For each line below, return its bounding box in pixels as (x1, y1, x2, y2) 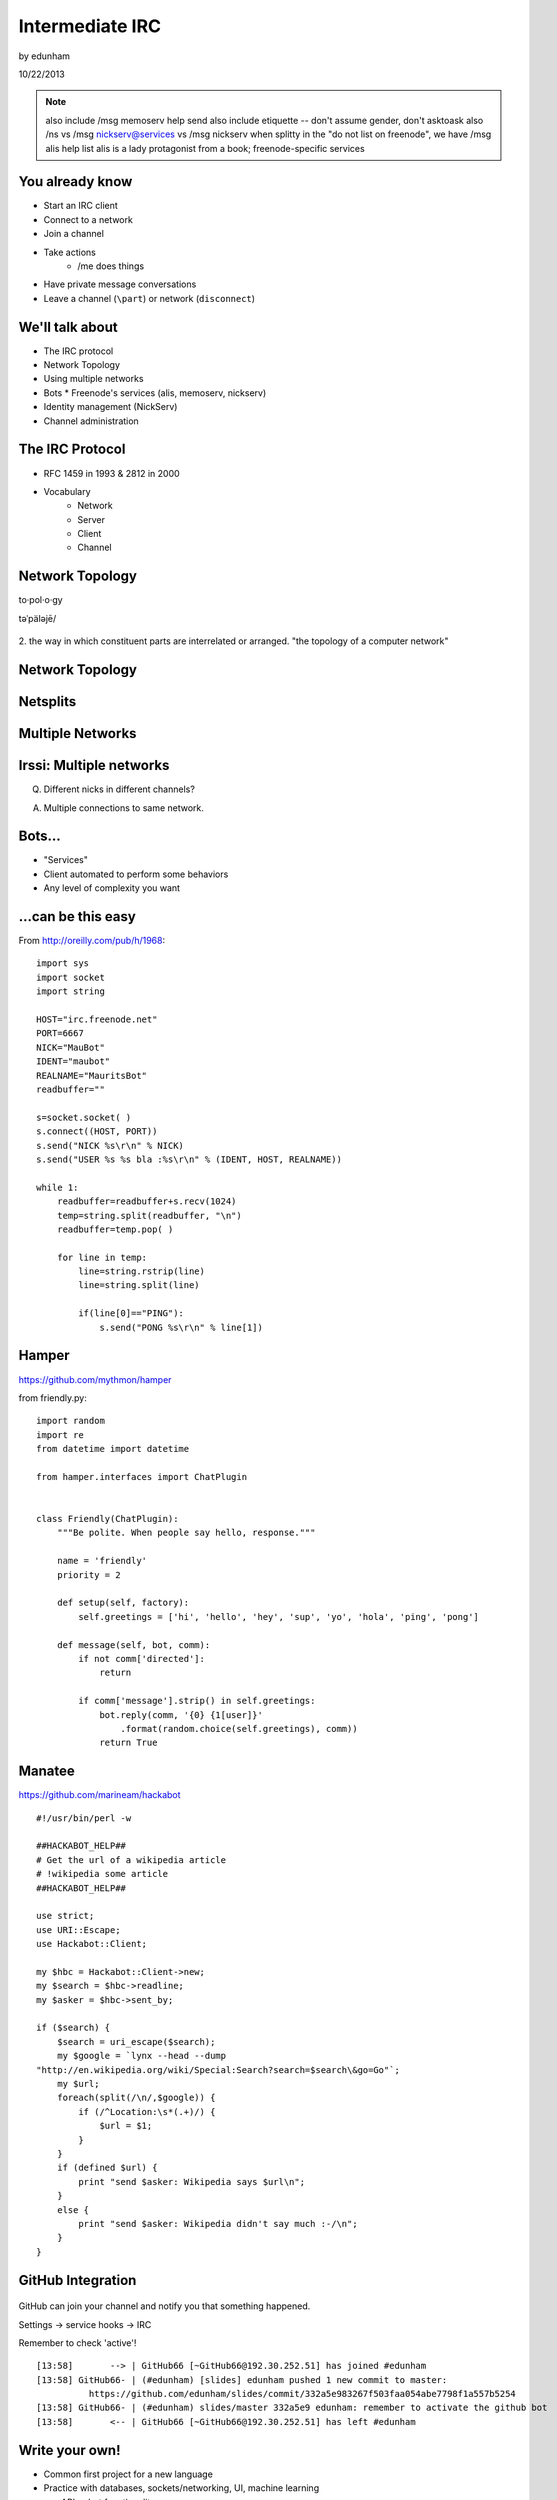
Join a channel (43, 228, 105, 240)
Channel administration (43, 415, 139, 427)
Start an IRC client (43, 200, 119, 212)
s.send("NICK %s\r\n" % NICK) (36, 1140, 185, 1151)
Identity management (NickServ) (43, 401, 178, 413)
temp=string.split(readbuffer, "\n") (56, 1210, 242, 1221)
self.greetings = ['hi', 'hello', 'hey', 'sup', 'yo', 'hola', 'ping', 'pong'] (78, 1611, 480, 1622)
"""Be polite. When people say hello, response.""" (56, 1527, 316, 1539)
